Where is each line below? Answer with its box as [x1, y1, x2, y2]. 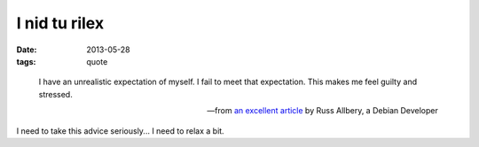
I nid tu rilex [16, 13, 105, 33]
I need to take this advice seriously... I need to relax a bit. [16, 125, 225, 136]
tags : [16, 56, 36, 66]
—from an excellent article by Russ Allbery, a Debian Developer [207, 105, 438, 116]
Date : [16, 44, 37, 55]
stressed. [38, 89, 73, 99]
